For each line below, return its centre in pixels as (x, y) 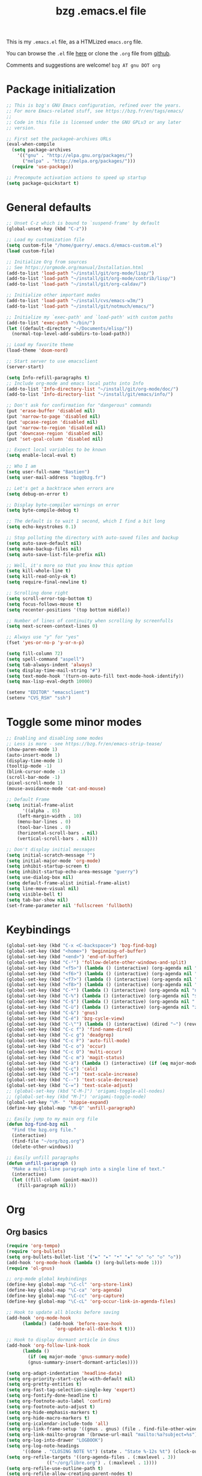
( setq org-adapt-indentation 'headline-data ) (64, 1373)
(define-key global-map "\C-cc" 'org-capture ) (66, 1296)
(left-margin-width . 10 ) (50, 816)
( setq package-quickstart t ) (43, 183)
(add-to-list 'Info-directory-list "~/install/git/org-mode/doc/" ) (93, 389)
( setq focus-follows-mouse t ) (44, 604)
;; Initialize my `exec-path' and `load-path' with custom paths (90, 317)
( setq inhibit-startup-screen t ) (48, 866)
